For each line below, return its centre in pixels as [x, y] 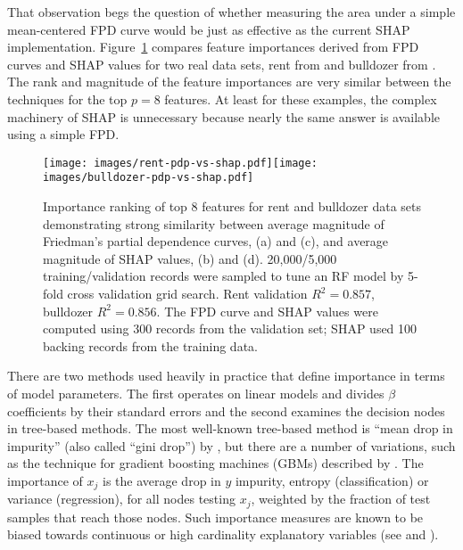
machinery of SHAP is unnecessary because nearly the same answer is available [223, 116]
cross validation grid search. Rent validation [187, 294]
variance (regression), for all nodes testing [121, 499]
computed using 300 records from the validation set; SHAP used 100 [230, 328]
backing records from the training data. [150, 345]
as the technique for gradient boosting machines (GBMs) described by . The [215, 463]
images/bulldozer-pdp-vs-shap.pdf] [149, 178]
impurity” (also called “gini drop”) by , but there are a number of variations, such [231, 445]
